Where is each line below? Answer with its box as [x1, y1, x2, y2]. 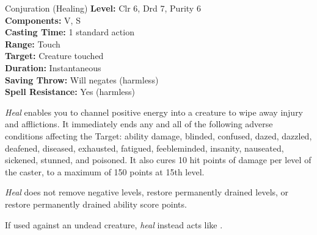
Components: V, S [5, 13, 81, 26]
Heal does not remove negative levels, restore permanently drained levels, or [5, 186, 289, 198]
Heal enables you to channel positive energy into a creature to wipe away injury [5, 105, 304, 118]
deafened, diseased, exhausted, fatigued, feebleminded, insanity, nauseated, [5, 141, 284, 154]
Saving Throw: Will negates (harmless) [5, 73, 159, 86]
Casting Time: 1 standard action [5, 26, 134, 38]
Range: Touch [5, 37, 60, 50]
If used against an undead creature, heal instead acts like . [5, 218, 223, 231]
